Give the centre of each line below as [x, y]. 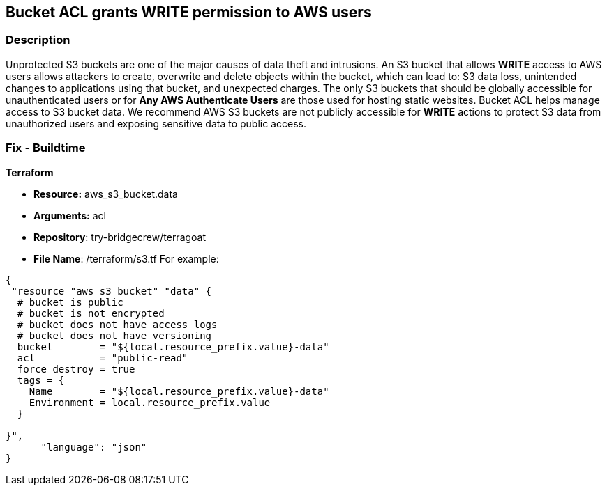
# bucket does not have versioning [114, 335]
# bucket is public [70, 302]
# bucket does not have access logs [117, 324]
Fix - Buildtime [46, 148]
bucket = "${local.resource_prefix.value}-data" [173, 346]
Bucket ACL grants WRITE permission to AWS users [189, 12]
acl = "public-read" [103, 358]
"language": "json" [94, 447]
